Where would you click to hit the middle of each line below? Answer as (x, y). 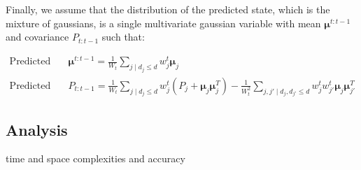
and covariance (37, 37)
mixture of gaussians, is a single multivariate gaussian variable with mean (163, 23)
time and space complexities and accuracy (95, 158)
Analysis (37, 129)
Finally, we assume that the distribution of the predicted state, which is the (168, 9)
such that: (123, 37)
